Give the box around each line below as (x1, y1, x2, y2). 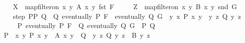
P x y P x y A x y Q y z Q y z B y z (3, 29, 150, 40)
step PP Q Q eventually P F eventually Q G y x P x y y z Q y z (13, 11, 241, 21)
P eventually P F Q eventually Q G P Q (17, 20, 155, 30)
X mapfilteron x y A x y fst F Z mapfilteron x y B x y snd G (13, 1, 237, 11)
